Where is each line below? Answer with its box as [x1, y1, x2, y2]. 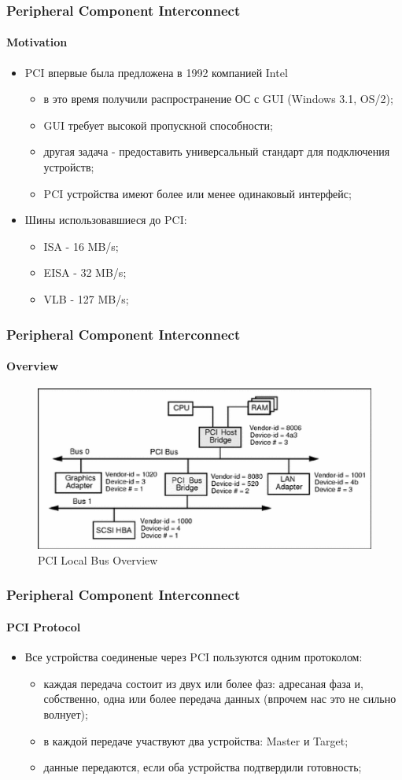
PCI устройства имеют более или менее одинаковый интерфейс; [43, 185, 352, 201]
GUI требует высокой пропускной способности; [43, 116, 273, 133]
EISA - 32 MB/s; [43, 264, 127, 281]
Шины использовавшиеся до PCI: [24, 212, 187, 228]
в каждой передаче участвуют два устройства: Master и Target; [43, 732, 349, 749]
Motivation [6, 34, 68, 50]
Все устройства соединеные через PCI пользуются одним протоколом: [24, 649, 363, 665]
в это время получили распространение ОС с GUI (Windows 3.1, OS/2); [43, 90, 393, 107]
